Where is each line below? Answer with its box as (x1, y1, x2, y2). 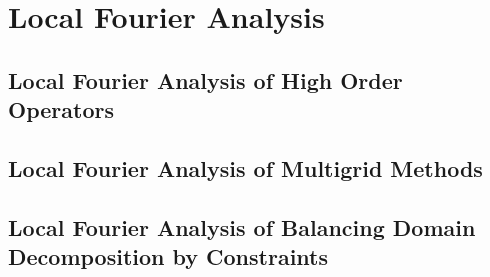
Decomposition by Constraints (8, 241, 328, 272)
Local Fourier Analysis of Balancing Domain (8, 211, 476, 242)
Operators (8, 94, 114, 125)
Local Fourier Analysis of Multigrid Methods (8, 152, 483, 183)
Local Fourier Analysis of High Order (8, 64, 403, 95)
